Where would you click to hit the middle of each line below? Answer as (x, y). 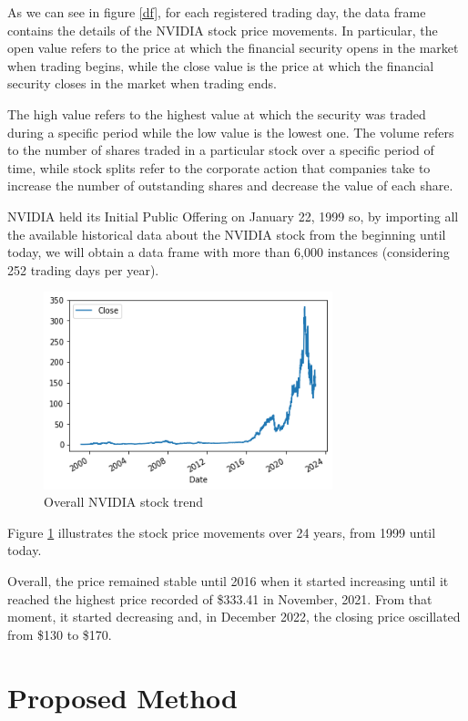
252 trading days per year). (83, 269)
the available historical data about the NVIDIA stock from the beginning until (227, 234)
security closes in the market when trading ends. (142, 83)
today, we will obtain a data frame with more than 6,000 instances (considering (229, 252)
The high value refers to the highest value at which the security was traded (217, 113)
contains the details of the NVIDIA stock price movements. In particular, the (223, 30)
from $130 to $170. (60, 634)
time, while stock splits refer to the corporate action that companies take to (219, 167)
